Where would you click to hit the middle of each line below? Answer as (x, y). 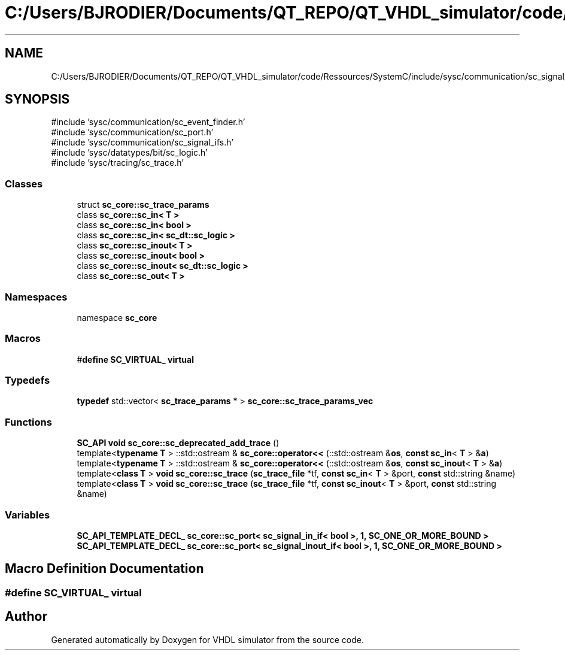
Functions (28, 422)
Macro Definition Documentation (104, 569)
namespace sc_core (117, 317)
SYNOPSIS (37, 99)
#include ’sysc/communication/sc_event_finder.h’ (148, 122)
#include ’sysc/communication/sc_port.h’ (132, 132)
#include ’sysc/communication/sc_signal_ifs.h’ (142, 142)
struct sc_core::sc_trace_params (143, 205)
